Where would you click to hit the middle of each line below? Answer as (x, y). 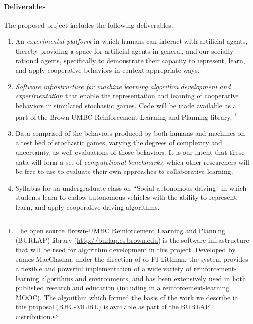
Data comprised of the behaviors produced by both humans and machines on (130, 133)
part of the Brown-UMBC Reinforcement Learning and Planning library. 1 (126, 116)
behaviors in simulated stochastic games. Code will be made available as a (126, 105)
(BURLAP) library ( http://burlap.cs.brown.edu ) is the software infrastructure (132, 240)
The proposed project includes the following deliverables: (89, 25)
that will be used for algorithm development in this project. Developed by (125, 249)
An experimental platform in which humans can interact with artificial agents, (131, 41)
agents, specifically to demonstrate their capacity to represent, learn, (143, 60)
